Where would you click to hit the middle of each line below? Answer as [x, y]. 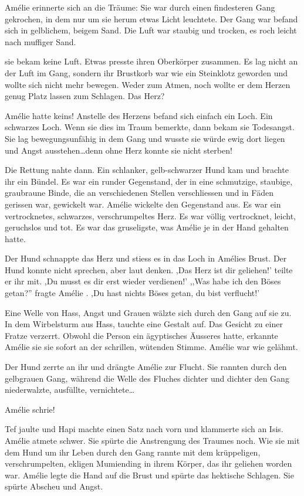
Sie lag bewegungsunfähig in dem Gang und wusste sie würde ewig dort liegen [145, 138]
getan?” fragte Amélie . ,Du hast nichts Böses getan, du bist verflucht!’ [132, 293]
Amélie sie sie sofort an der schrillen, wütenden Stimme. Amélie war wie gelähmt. [151, 347]
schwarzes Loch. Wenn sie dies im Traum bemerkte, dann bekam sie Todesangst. [150, 127]
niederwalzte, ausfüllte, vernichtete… [70, 390]
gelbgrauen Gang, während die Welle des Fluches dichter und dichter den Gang [147, 378]
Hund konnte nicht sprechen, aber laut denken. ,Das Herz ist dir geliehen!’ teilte [149, 269]
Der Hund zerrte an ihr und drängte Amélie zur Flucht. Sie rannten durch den [146, 367]
